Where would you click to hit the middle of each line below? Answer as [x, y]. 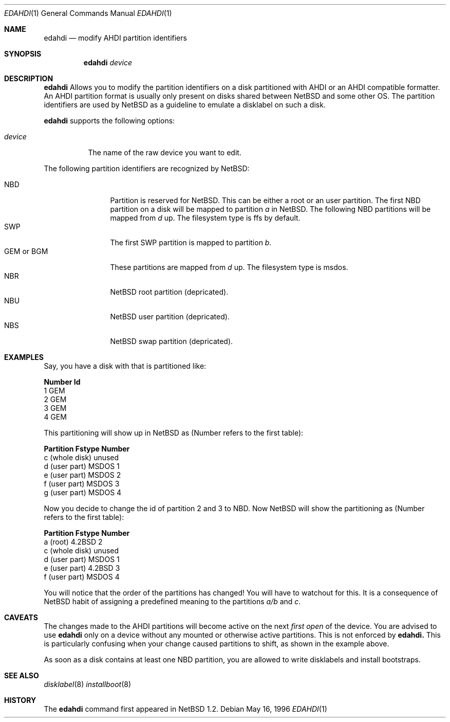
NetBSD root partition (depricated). [169, 292]
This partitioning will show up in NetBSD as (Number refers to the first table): [174, 433]
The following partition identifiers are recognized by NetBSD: [147, 168]
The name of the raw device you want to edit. [165, 152]
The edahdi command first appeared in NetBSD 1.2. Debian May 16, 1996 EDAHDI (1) [185, 709]
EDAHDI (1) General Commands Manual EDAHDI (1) [88, 13]
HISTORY [20, 700]
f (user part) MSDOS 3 [82, 484]
